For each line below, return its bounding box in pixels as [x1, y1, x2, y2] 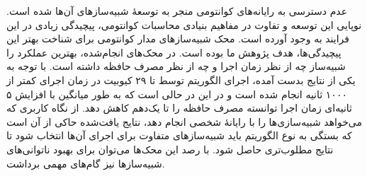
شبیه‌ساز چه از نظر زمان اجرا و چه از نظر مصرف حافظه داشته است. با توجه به [6, 59, 346, 74]
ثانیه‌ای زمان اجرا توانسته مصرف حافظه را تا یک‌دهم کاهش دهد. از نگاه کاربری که [6, 100, 352, 115]
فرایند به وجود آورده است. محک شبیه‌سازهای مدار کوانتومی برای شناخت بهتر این [6, 31, 349, 46]
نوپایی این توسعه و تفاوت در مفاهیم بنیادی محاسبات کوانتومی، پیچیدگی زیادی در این [6, 17, 362, 32]
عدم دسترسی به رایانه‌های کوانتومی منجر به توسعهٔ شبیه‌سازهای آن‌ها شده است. [6, 4, 348, 18]
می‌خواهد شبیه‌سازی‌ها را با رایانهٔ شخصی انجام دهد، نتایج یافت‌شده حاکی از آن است [6, 114, 362, 129]
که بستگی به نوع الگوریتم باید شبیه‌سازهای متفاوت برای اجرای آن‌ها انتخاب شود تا [6, 128, 352, 143]
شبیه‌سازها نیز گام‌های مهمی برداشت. [6, 156, 165, 170]
